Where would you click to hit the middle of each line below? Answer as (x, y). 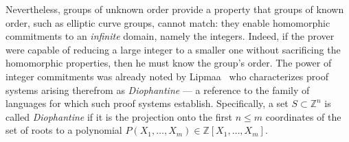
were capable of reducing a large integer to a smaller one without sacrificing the (173, 49)
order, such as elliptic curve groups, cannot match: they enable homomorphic (168, 22)
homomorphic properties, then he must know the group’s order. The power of (169, 63)
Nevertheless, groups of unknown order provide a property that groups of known (175, 9)
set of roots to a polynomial (64, 130)
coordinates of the (303, 116)
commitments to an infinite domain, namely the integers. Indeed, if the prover (170, 36)
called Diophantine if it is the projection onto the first (119, 116)
